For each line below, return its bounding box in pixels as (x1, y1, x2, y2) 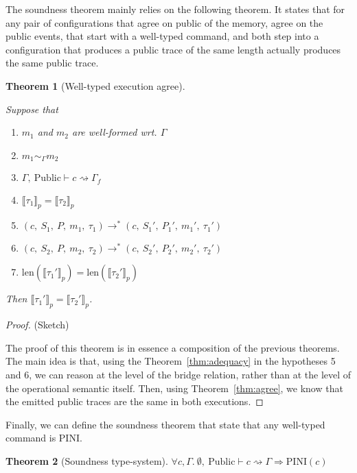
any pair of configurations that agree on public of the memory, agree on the (5, 15, 323, 29)
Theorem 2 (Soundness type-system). (5, 454, 168, 468)
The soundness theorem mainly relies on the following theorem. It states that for (5, 2, 345, 16)
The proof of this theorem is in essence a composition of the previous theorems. (5, 340, 340, 354)
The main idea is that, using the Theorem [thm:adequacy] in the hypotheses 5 (5, 354, 336, 368)
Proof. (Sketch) (5, 317, 69, 332)
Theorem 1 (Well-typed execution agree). (5, 78, 185, 93)
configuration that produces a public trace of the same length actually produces (5, 42, 341, 56)
